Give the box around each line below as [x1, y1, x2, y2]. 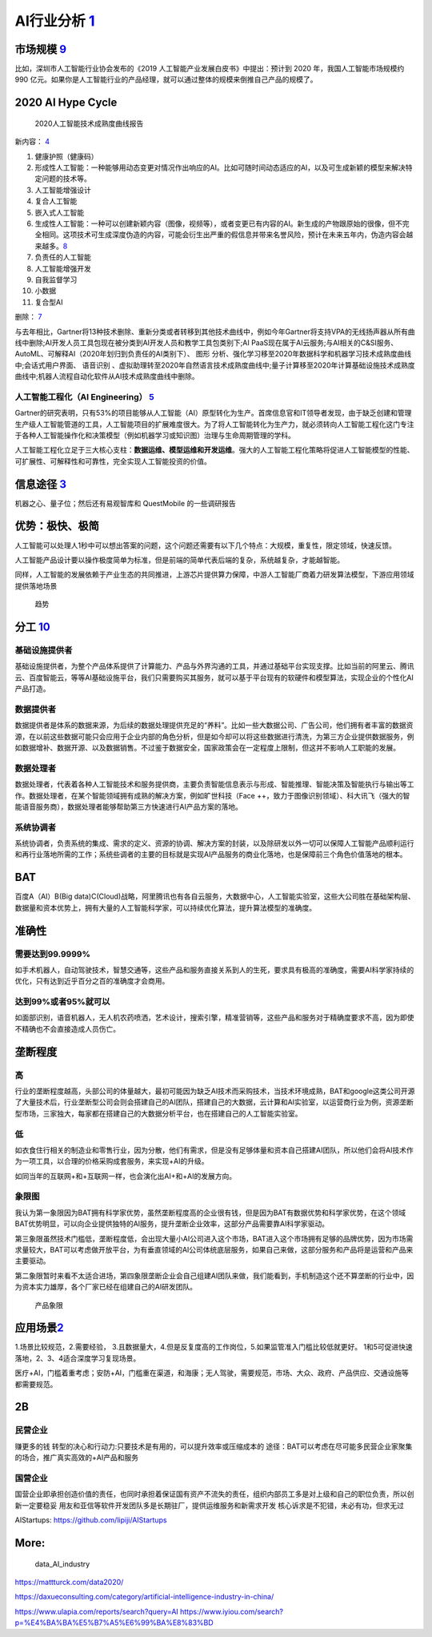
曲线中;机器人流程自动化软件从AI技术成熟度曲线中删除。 [14, 372, 199, 381]
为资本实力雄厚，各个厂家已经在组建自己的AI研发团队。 [14, 1282, 198, 1292]
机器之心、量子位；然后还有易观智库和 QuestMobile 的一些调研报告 [14, 498, 236, 508]
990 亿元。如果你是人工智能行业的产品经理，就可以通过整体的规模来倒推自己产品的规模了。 [14, 74, 318, 84]
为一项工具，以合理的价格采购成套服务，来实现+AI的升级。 [14, 1156, 209, 1166]
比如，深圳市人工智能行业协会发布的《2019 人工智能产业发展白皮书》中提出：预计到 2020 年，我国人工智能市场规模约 [14, 64, 405, 74]
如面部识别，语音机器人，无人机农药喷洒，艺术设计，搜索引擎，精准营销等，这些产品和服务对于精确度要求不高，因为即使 [14, 1013, 414, 1023]
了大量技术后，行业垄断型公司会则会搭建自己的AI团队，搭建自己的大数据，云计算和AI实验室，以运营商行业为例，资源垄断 [14, 1097, 414, 1107]
